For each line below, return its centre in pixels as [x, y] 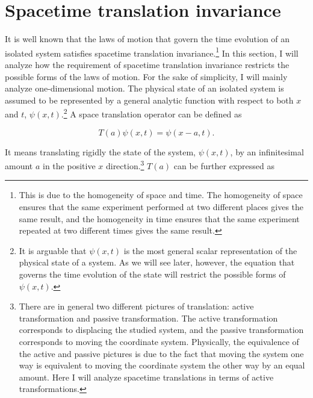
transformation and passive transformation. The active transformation [148, 318]
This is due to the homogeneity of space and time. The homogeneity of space [161, 195]
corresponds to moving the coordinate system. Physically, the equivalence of [159, 341]
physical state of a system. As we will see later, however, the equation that [157, 262]
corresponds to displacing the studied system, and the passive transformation [161, 330]
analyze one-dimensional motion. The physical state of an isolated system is [144, 88]
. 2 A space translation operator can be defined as [151, 113]
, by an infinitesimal [267, 151]
